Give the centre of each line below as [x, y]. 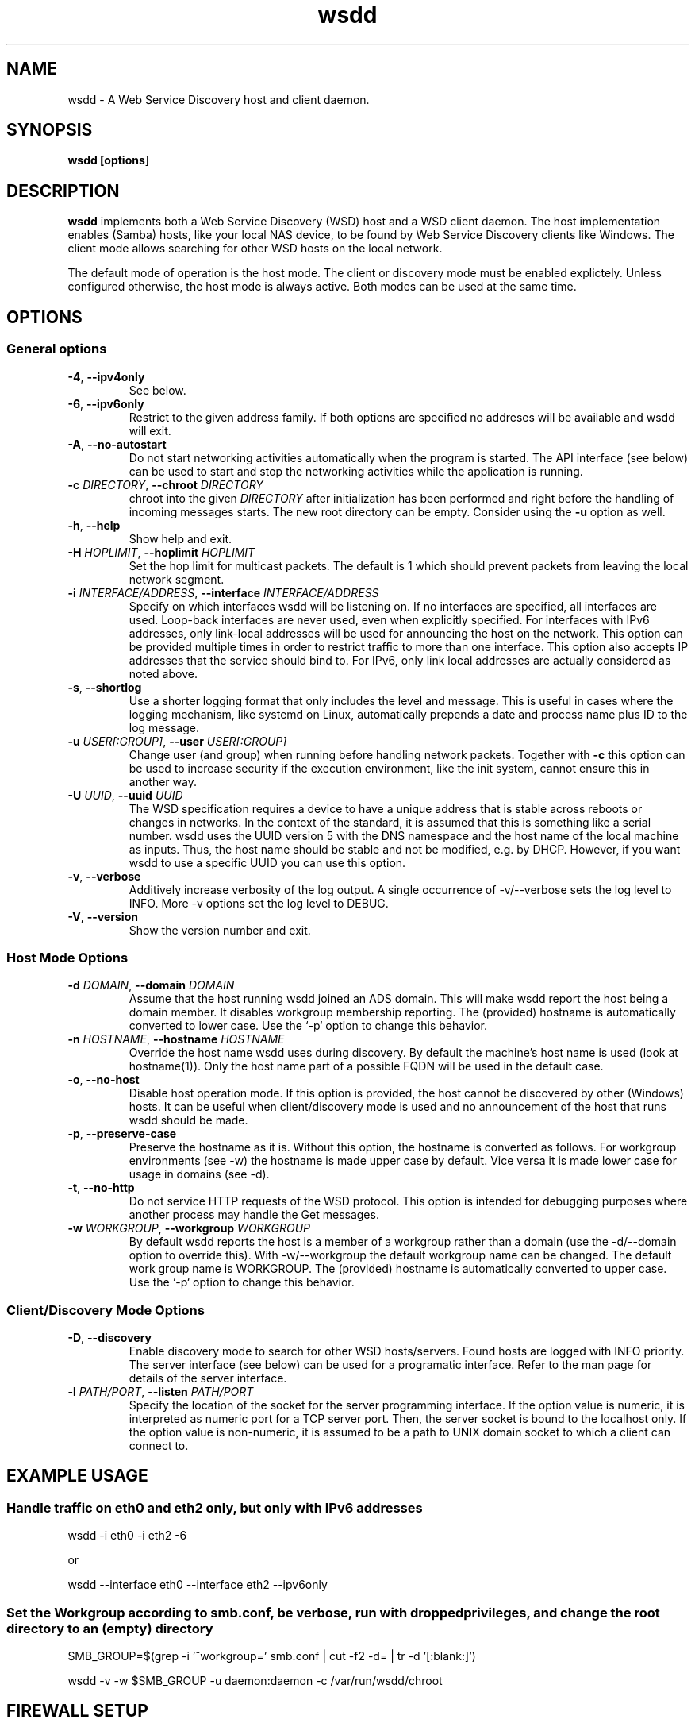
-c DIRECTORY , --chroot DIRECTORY [165, 484]
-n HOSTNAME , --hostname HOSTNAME [176, 1039]
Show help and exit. [180, 538]
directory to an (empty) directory [110, 1628]
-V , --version [103, 916]
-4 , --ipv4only [106, 376]
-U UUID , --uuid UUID [125, 795]
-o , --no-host [104, 1080]
